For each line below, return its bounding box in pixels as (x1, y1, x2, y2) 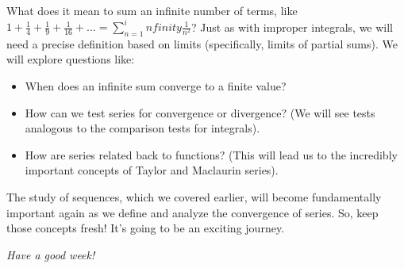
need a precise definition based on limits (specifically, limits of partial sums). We (6, 35, 398, 52)
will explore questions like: (6, 51, 135, 67)
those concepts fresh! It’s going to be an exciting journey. (6, 220, 284, 236)
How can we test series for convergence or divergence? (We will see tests (25, 104, 375, 121)
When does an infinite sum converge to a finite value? (25, 78, 287, 94)
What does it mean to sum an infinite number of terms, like (6, 2, 298, 18)
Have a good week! (6, 246, 95, 262)
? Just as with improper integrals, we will (190, 18, 394, 35)
